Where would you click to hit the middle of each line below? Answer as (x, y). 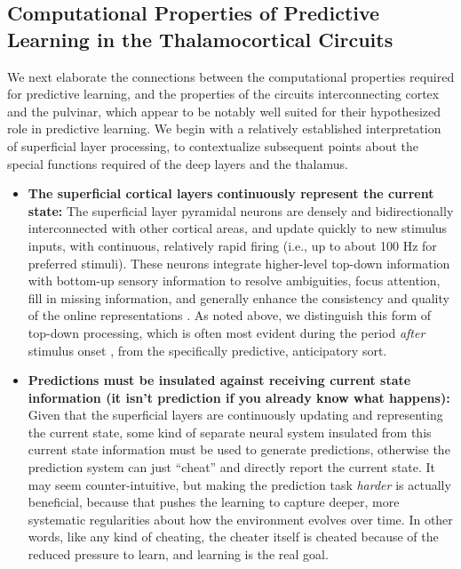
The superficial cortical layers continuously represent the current (231, 193)
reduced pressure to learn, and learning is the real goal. (178, 554)
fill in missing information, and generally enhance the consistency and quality (238, 297)
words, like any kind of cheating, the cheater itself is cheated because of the (233, 537)
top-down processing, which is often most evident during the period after (227, 332)
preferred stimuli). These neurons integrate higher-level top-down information (239, 263)
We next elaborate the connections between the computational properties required (231, 76)
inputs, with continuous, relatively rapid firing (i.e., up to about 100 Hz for (232, 245)
